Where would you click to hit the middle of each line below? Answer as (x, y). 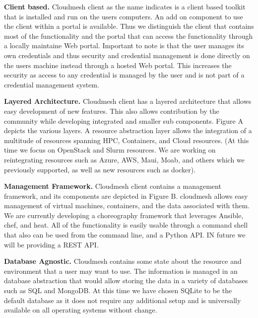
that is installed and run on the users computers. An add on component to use (124, 16)
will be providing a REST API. (51, 244)
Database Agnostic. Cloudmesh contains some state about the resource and (123, 261)
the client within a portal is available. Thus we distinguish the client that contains (129, 26)
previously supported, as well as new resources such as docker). (100, 169)
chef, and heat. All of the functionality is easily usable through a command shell (126, 225)
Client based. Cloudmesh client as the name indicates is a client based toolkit (125, 6)
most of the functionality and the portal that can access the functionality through (129, 36)
